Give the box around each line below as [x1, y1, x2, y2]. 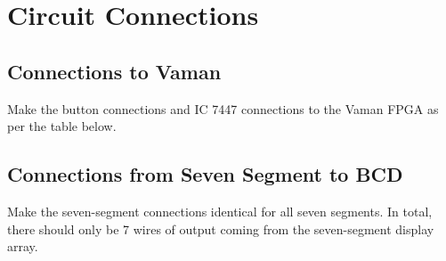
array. [7, 237, 38, 256]
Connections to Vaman [7, 57, 222, 85]
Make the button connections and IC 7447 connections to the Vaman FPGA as [7, 99, 439, 118]
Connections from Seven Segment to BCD [7, 160, 403, 188]
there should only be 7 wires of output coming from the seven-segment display [7, 219, 434, 238]
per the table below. [7, 117, 117, 135]
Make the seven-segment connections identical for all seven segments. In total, [7, 201, 433, 220]
